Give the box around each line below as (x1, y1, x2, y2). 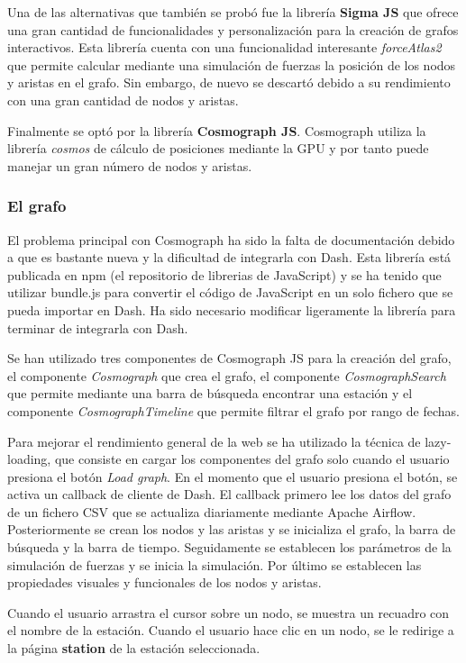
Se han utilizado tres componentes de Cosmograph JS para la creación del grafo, (7, 349, 452, 368)
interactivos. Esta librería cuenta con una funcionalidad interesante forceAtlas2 (7, 38, 442, 57)
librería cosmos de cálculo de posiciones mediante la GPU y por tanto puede (7, 139, 429, 158)
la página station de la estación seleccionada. (7, 639, 260, 658)
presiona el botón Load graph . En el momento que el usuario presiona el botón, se (7, 467, 458, 486)
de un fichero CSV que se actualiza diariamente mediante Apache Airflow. (7, 502, 416, 521)
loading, (7, 450, 51, 468)
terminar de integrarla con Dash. (7, 318, 188, 337)
